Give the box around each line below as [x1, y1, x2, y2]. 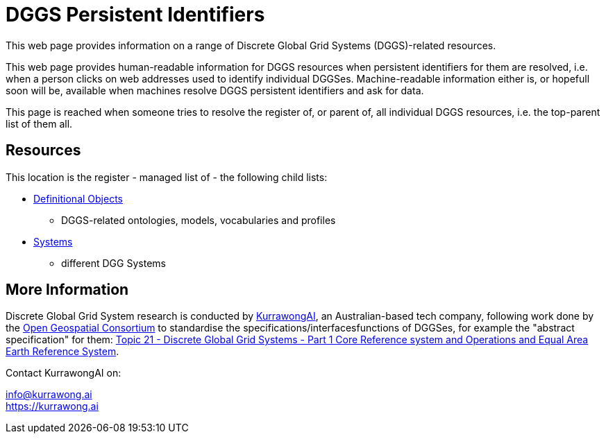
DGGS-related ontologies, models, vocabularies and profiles [61, 214, 336, 226]
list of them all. [6, 117, 73, 130]
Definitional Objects [33, 192, 123, 205]
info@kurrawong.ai [6, 388, 92, 401]
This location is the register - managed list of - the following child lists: [6, 171, 328, 183]
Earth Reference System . [6, 345, 119, 358]
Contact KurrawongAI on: [6, 367, 121, 379]
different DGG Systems [61, 257, 166, 269]
